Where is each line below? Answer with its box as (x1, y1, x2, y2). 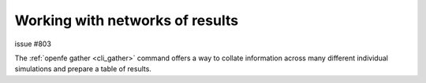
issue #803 (14, 39, 51, 49)
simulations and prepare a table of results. (14, 64, 151, 74)
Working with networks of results (14, 12, 239, 29)
